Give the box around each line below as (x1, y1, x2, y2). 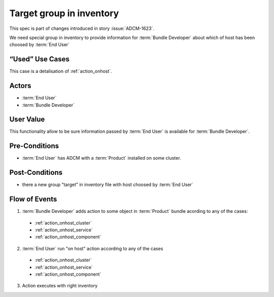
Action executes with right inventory (22, 283, 98, 289)
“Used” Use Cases (9, 55, 70, 63)
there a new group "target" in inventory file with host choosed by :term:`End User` (22, 181, 193, 188)
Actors (9, 82, 31, 90)
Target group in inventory (9, 8, 119, 19)
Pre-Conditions (9, 142, 59, 151)
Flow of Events (9, 195, 57, 204)
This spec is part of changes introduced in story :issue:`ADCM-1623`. (9, 25, 155, 31)
